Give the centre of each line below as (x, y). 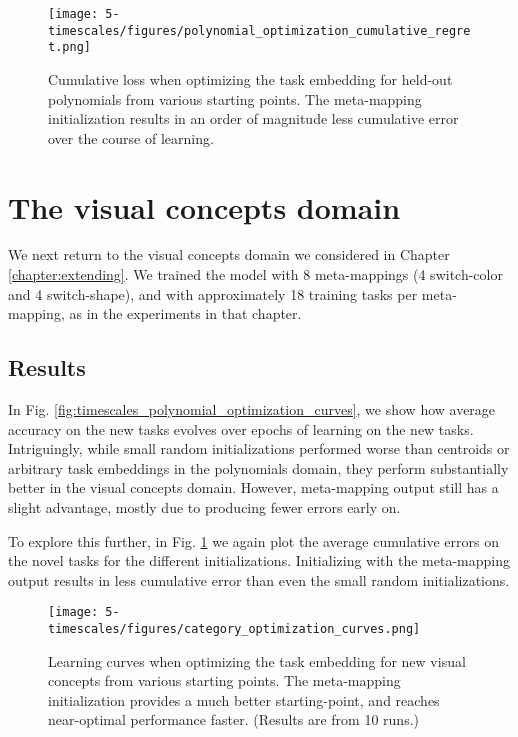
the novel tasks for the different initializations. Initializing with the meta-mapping (259, 560)
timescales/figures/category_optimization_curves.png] (234, 629)
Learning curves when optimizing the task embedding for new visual (257, 660)
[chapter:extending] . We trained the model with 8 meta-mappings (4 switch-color (255, 274)
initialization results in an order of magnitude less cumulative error (253, 118)
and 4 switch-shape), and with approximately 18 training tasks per (213, 293)
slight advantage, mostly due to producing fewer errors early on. (204, 507)
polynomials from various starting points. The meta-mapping (235, 98)
